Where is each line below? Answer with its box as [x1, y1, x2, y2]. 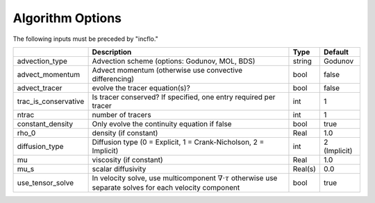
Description [92, 47, 132, 57]
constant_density [17, 118, 74, 128]
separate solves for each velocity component [92, 183, 240, 193]
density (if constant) [92, 128, 158, 138]
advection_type [17, 56, 67, 66]
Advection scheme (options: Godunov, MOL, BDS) [92, 56, 256, 66]
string [292, 56, 312, 66]
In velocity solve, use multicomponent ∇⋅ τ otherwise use [92, 173, 278, 183]
